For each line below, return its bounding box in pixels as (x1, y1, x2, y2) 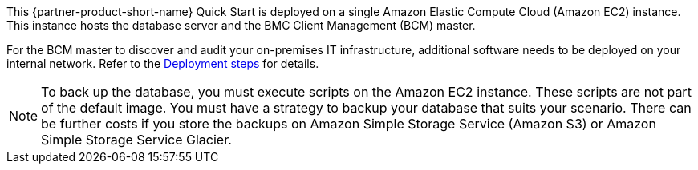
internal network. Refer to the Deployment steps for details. (6, 57, 319, 70)
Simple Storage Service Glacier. (41, 132, 232, 148)
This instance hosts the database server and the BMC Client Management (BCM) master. (6, 18, 476, 32)
